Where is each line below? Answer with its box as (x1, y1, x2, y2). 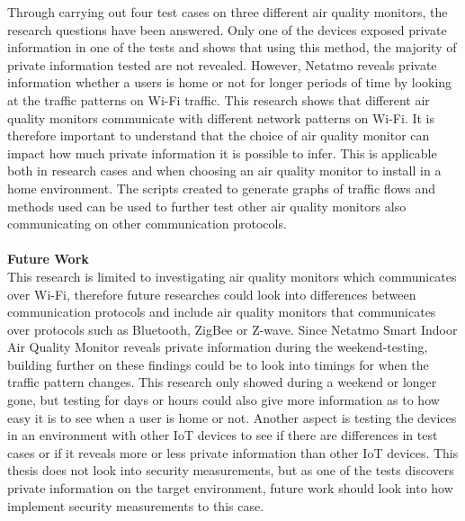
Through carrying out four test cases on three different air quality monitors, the (7, 3, 448, 21)
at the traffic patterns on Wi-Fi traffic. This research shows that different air (7, 90, 430, 109)
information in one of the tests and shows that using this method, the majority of (7, 38, 457, 57)
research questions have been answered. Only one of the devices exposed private (7, 20, 447, 39)
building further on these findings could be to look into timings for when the (7, 355, 429, 373)
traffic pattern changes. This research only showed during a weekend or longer (7, 373, 437, 391)
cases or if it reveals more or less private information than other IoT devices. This (7, 443, 459, 462)
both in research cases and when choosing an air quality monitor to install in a (7, 161, 442, 180)
